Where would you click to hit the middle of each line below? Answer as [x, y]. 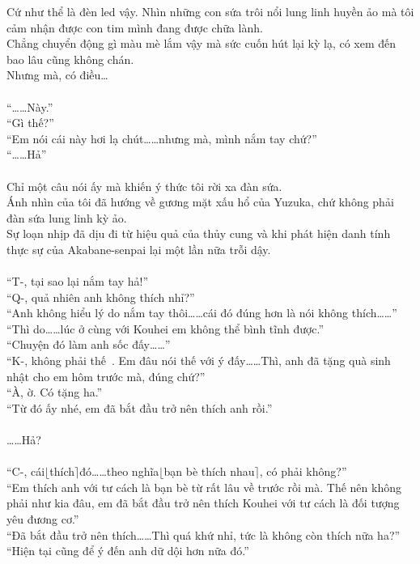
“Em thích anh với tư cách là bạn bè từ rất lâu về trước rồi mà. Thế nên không [204, 487]
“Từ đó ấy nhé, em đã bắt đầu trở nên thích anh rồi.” [140, 407]
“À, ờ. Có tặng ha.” [55, 392]
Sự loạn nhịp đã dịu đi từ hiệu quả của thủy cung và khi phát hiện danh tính [199, 233]
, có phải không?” [303, 471]
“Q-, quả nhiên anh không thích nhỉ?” [101, 297]
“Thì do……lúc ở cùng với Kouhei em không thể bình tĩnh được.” [165, 328]
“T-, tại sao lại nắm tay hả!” [78, 281]
